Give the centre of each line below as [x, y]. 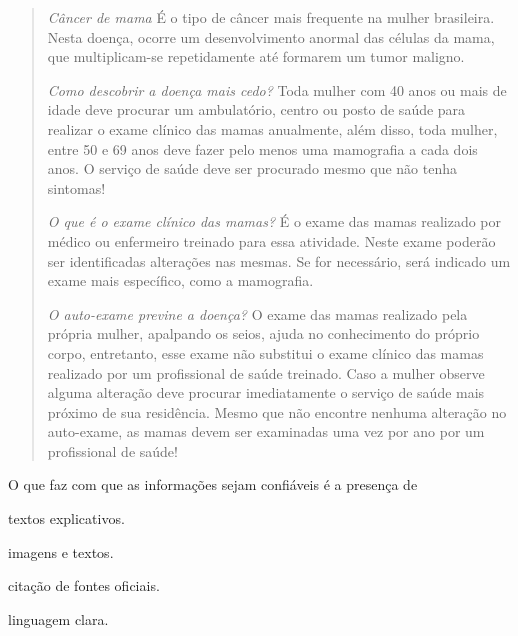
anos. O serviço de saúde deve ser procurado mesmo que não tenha [252, 168]
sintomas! [76, 187]
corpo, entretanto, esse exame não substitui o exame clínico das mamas [265, 352]
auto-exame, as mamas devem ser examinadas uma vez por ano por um [266, 431]
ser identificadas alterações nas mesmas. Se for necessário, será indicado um [279, 260]
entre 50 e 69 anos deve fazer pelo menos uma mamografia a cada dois [262, 148]
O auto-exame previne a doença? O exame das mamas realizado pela [257, 313]
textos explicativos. [66, 518]
